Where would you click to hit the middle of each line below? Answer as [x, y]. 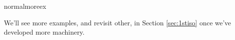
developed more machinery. [44, 32]
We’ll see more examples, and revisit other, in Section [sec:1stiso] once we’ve [117, 22]
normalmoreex [25, 6]
